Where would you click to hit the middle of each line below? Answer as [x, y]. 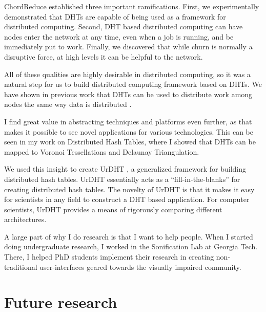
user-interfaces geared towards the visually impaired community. [140, 267]
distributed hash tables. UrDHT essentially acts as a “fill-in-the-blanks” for [122, 179]
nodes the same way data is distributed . [68, 104]
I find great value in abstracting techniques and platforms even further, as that [128, 121]
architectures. [25, 219]
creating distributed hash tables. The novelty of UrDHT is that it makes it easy [129, 189]
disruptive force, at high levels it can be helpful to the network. [104, 56]
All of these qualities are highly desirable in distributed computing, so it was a [127, 74]
